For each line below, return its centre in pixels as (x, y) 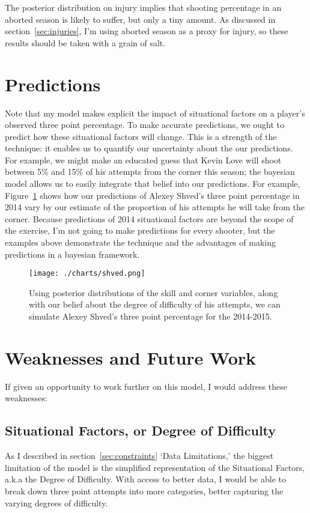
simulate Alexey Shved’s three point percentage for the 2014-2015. (150, 316)
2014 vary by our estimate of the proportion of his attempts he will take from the (155, 207)
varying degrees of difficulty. (56, 502)
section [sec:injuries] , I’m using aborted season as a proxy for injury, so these (147, 31)
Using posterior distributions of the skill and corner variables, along (153, 292)
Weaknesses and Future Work (131, 357)
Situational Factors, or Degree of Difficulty (141, 430)
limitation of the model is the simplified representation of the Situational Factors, (155, 467)
